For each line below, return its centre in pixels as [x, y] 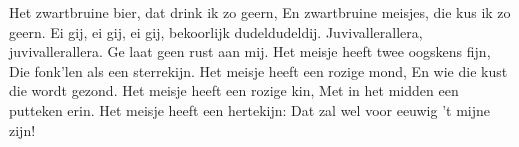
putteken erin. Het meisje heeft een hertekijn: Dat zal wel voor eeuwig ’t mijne [250, 109]
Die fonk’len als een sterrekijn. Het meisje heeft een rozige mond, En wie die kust [258, 70]
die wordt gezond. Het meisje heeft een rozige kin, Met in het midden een [234, 90]
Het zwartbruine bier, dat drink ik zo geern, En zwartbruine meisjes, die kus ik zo [260, 12]
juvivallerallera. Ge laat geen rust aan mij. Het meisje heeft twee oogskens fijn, [250, 51]
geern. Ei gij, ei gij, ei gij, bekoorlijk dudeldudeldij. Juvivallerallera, [216, 31]
